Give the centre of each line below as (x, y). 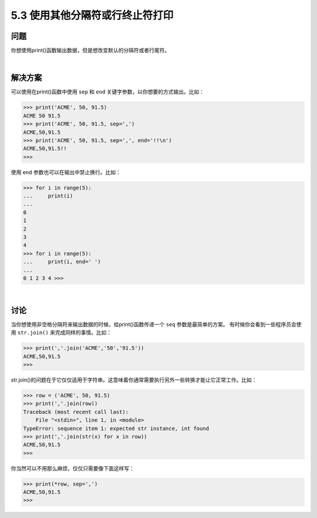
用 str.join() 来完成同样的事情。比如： (61, 333)
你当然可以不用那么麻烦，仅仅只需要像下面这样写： (72, 468)
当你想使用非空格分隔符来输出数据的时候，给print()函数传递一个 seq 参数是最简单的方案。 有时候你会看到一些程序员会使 (156, 324)
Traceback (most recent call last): (76, 412)
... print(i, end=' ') (62, 262)
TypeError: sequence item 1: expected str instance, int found (116, 428)
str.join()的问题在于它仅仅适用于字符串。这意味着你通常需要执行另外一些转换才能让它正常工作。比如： (134, 380)
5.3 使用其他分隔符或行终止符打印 (92, 15)
